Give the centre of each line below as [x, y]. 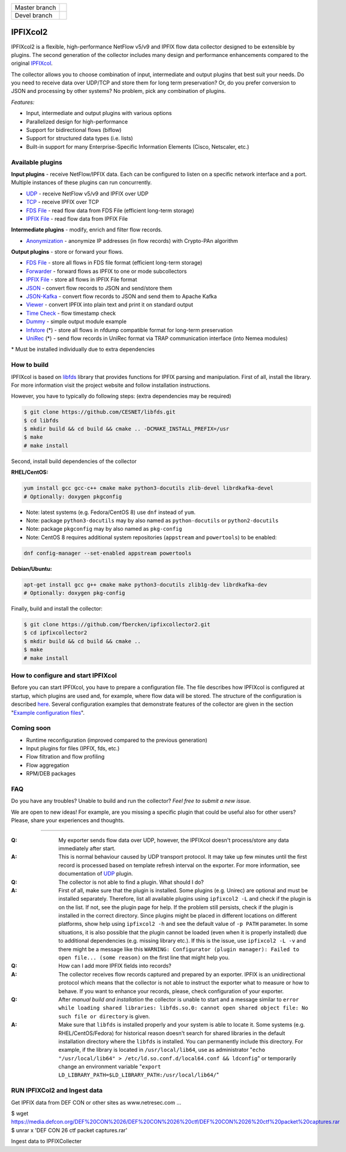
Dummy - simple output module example [76, 321]
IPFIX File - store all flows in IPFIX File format [82, 279]
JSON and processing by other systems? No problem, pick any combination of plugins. [118, 91]
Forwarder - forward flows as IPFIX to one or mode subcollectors [106, 271]
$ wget [20, 1114]
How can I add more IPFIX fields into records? [115, 966]
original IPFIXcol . [32, 64]
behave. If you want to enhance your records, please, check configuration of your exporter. [171, 991]
